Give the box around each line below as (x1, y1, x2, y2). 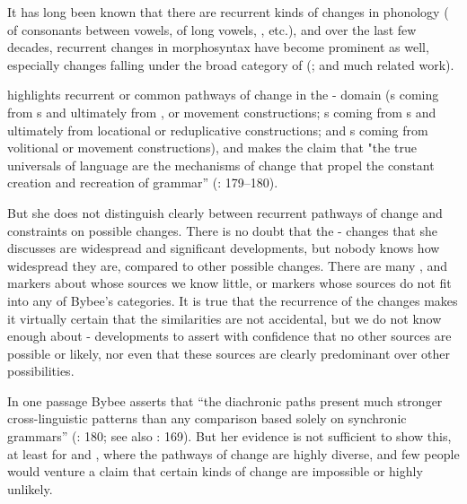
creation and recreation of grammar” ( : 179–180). (7, 173, 278, 192)
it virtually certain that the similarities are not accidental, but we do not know (7, 308, 442, 327)
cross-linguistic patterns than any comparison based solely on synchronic (7, 409, 407, 428)
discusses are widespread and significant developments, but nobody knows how (7, 239, 440, 257)
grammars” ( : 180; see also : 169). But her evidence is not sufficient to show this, (7, 427, 452, 446)
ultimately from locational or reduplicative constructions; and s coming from (7, 120, 428, 139)
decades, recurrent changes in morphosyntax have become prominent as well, (7, 38, 429, 56)
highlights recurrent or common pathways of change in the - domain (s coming (7, 85, 439, 104)
